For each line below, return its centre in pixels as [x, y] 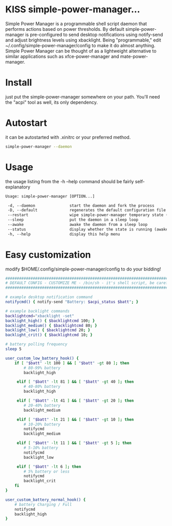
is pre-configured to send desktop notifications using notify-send [94, 34]
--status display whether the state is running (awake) [89, 229]
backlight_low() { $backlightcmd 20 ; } [48, 330]
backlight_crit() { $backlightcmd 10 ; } [49, 335]
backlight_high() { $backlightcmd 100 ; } [50, 321]
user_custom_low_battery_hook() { [42, 358]
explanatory [18, 187]
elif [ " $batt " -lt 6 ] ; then [49, 466]
